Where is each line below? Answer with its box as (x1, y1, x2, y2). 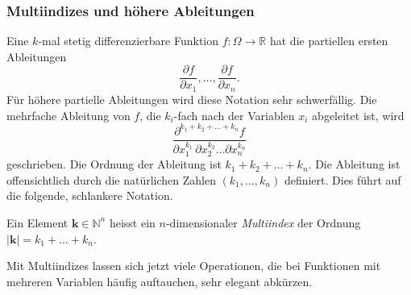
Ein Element (6, 214, 68, 231)
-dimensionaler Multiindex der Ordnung (165, 214, 361, 231)
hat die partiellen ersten (269, 32, 388, 49)
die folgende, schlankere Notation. (6, 187, 173, 204)
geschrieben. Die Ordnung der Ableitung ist (6, 156, 222, 172)
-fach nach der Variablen (173, 106, 295, 123)
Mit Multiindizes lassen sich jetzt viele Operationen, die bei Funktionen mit (6, 257, 381, 274)
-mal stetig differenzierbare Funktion (38, 32, 219, 49)
